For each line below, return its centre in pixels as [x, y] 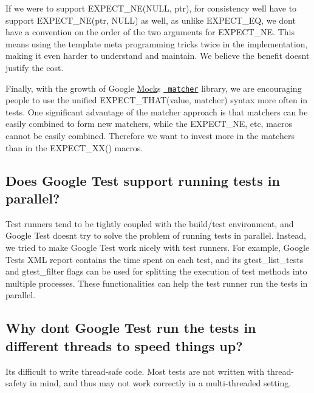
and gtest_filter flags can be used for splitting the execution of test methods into [156, 271]
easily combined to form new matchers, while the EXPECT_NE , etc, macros [149, 124]
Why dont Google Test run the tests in [131, 328]
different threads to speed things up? [124, 345]
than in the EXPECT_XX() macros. [74, 147]
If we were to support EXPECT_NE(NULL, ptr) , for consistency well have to [151, 8]
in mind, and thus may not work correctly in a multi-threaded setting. [161, 383]
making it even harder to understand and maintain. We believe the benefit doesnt [158, 56]
